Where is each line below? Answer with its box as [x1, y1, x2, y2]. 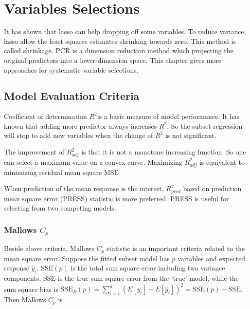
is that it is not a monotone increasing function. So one [81, 147, 246, 157]
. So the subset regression [167, 120, 243, 131]
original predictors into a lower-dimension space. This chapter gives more [4, 55, 222, 65]
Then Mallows [4, 294, 46, 305]
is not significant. [165, 130, 216, 140]
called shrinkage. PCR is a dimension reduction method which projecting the [4, 45, 233, 56]
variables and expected [178, 253, 246, 263]
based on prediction [183, 183, 242, 193]
